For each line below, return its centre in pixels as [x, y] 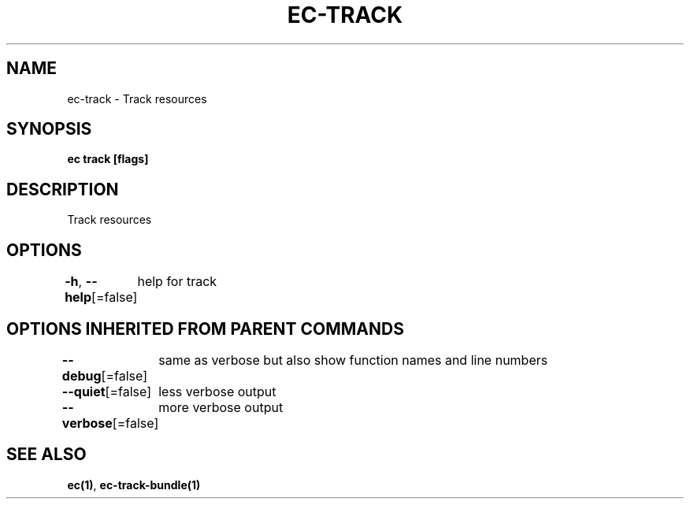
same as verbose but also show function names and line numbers [353, 360]
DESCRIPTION [63, 189]
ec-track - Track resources [137, 98]
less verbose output [217, 391]
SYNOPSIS [49, 129]
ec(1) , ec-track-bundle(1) [134, 485]
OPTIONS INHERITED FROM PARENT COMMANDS [205, 329]
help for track [177, 282]
